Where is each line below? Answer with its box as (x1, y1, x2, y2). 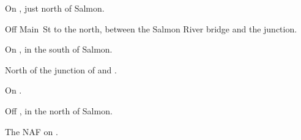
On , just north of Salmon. (5, 2, 105, 14)
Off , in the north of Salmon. (5, 104, 113, 117)
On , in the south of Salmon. (5, 43, 113, 56)
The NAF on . (5, 125, 58, 138)
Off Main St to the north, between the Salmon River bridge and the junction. (5, 22, 297, 35)
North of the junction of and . (5, 63, 117, 76)
